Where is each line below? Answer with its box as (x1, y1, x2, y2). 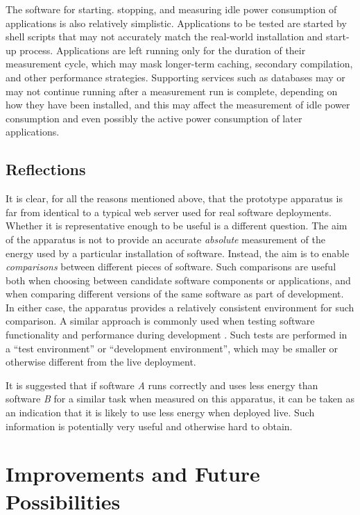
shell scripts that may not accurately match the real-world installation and (6, 29, 323, 44)
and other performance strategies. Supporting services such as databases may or (6, 70, 345, 84)
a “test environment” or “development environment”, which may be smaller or (6, 341, 338, 355)
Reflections (6, 158, 86, 180)
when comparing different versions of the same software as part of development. (6, 286, 344, 301)
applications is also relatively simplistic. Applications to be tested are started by (6, 15, 347, 30)
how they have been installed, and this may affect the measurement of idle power (6, 97, 350, 112)
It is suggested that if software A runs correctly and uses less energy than (6, 377, 318, 392)
